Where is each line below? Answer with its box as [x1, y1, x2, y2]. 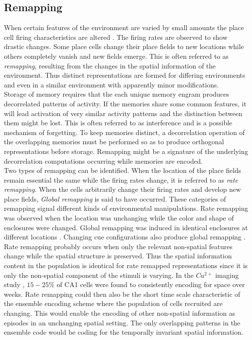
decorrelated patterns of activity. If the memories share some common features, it [4, 98, 247, 108]
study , [4, 279, 25, 289]
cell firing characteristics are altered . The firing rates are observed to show [4, 32, 228, 42]
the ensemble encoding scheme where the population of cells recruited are [4, 298, 223, 308]
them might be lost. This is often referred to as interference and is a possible [4, 118, 233, 128]
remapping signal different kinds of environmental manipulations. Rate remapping [4, 203, 248, 213]
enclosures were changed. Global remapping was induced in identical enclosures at [4, 222, 248, 232]
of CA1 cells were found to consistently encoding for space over [56, 279, 245, 289]
